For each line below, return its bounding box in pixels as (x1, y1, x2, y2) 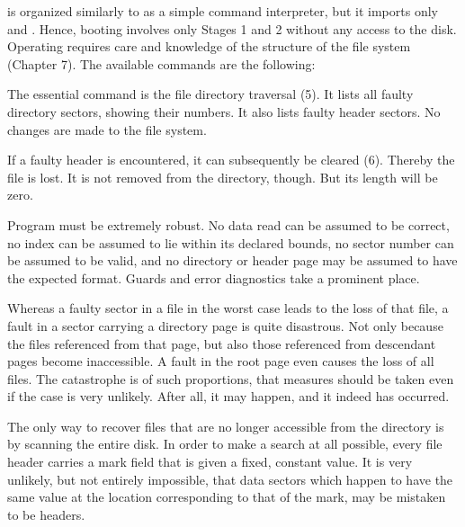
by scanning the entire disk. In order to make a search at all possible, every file (7, 434, 443, 453)
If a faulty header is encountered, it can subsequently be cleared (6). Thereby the (7, 150, 455, 169)
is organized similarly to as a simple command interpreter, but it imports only (7, 2, 438, 20)
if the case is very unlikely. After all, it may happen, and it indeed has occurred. (7, 387, 450, 406)
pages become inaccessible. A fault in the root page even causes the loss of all (7, 352, 434, 371)
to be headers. (7, 505, 85, 523)
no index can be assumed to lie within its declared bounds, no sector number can (7, 233, 454, 252)
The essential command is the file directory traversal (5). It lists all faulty (7, 85, 414, 103)
